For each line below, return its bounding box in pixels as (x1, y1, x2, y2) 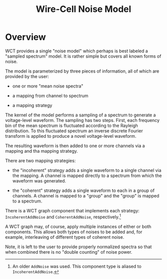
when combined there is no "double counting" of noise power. (5, 249, 133, 255)
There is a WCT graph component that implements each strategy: (5, 207, 140, 213)
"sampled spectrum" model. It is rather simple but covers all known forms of (5, 53, 162, 59)
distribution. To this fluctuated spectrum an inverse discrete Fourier (5, 128, 143, 134)
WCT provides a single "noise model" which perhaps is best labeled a (5, 48, 148, 54)
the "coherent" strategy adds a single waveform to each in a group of (12, 187, 155, 193)
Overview (5, 31, 46, 43)
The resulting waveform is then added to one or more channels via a (5, 143, 145, 149)
